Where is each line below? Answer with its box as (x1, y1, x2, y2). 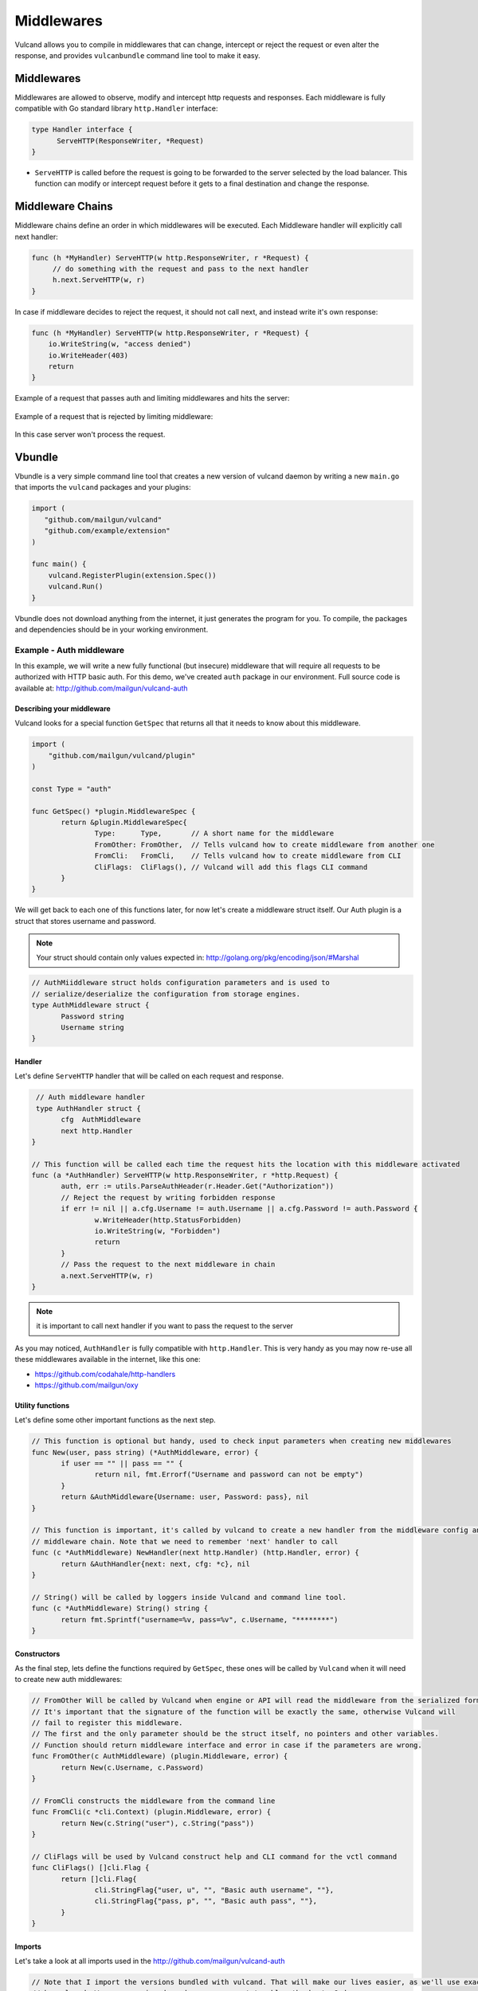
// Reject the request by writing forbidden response (61, 1193, 276, 1202)
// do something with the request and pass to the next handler (52, 264, 309, 274)
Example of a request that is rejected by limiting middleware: (14, 411, 214, 421)
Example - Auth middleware (14, 644, 125, 655)
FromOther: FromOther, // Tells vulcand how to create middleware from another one (94, 840, 435, 849)
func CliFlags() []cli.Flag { (31, 1864, 150, 1872)
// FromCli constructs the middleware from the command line (31, 1796, 276, 1805)
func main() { (31, 560, 87, 569)
